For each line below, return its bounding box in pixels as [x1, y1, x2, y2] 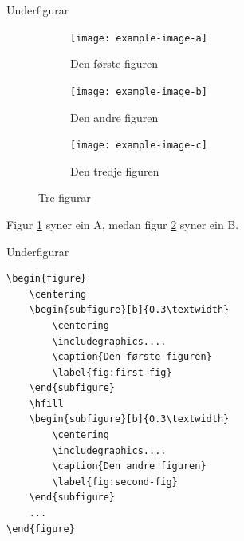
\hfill [29, 397, 64, 409]
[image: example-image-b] [70, 85, 207, 97]
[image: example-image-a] [70, 32, 207, 44]
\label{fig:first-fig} [52, 366, 172, 378]
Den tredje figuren [70, 162, 159, 179]
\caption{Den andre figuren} [52, 460, 207, 472]
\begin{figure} [6, 273, 87, 285]
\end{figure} [6, 523, 75, 535]
